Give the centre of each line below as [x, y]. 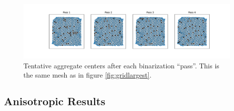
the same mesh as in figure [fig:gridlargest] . [88, 75]
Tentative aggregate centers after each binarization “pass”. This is [121, 65]
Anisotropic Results [55, 101]
